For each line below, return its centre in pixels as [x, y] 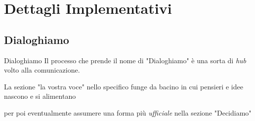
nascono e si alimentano [40, 96]
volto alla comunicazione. [42, 70]
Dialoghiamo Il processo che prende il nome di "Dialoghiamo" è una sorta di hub [125, 60]
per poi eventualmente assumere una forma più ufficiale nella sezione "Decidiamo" [128, 112]
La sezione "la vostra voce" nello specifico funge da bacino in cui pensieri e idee [124, 86]
